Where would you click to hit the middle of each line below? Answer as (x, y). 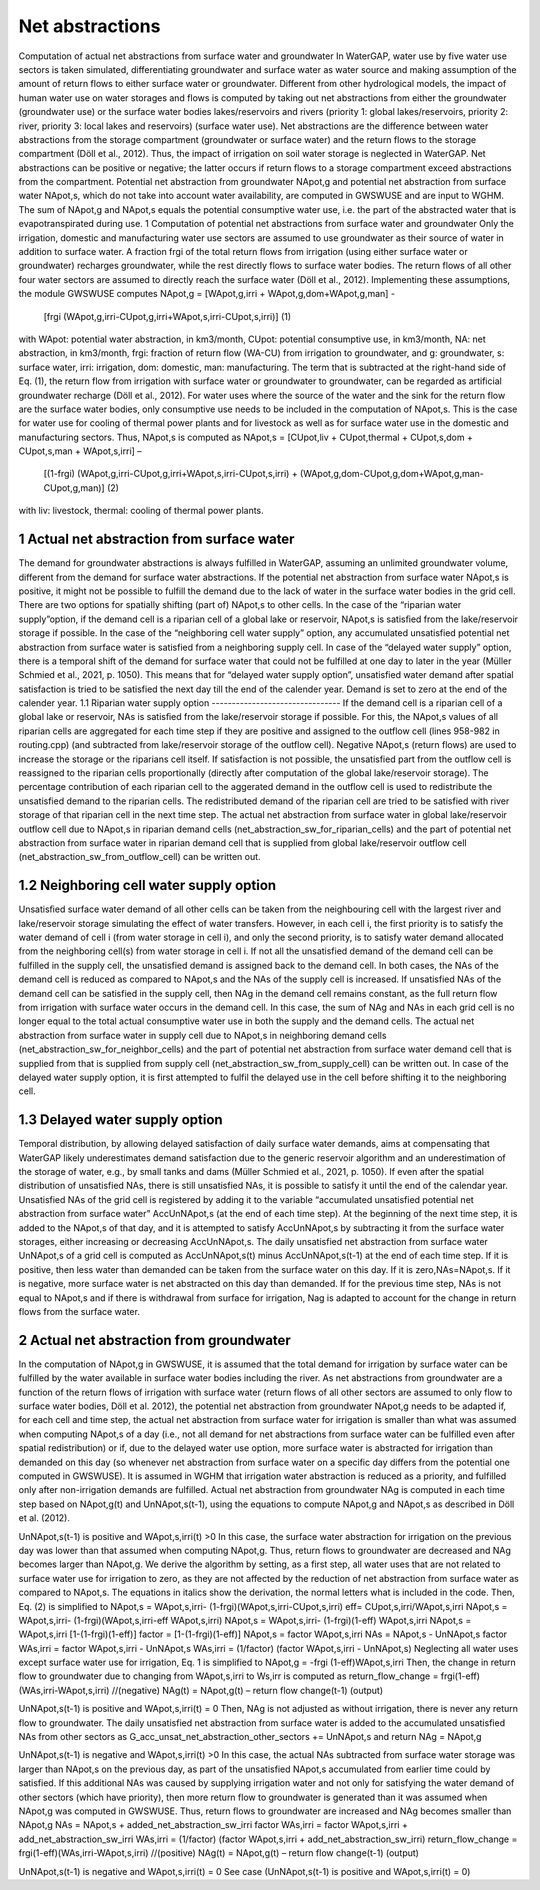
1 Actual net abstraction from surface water (156, 539)
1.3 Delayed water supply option (121, 1120)
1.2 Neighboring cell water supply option (147, 885)
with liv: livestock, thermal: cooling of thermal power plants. (141, 511)
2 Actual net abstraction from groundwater (155, 1340)
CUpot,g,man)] (74, 487)
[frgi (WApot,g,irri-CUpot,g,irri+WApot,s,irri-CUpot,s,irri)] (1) (167, 316)
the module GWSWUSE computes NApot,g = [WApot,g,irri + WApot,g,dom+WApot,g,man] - (206, 294)
